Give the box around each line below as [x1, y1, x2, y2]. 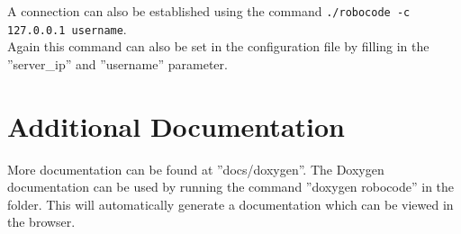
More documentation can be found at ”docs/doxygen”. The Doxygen [7, 159, 384, 178]
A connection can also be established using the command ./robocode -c [7, 2, 411, 20]
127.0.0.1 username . [7, 19, 127, 38]
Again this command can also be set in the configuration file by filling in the [7, 37, 429, 56]
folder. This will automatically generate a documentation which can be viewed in [7, 194, 454, 213]
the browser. [7, 212, 76, 231]
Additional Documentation [7, 107, 345, 144]
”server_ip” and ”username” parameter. [7, 54, 228, 73]
